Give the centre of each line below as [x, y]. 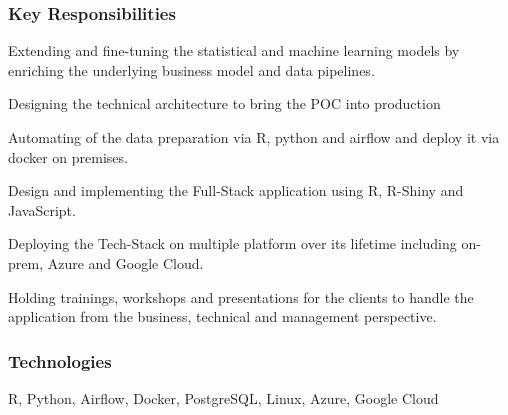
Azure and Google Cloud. [125, 262]
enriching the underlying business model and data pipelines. [191, 69]
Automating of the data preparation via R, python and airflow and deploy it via [254, 137]
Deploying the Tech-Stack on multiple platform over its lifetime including [232, 243]
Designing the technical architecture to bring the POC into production [224, 103]
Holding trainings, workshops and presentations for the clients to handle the [241, 296]
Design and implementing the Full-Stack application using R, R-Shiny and [236, 190]
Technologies [60, 360]
